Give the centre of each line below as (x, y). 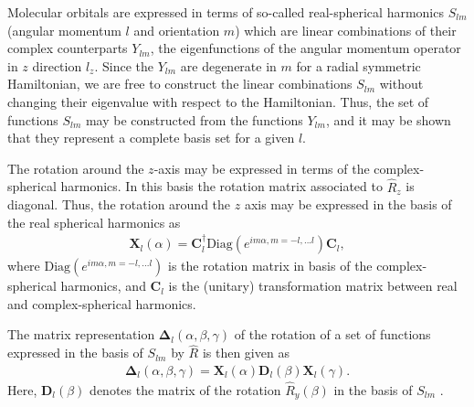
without (401, 84)
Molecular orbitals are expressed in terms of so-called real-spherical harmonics (226, 12)
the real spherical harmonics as (94, 222)
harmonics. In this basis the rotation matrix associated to (221, 186)
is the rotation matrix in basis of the (270, 266)
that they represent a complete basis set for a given (151, 138)
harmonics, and (103, 286)
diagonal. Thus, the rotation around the (119, 204)
